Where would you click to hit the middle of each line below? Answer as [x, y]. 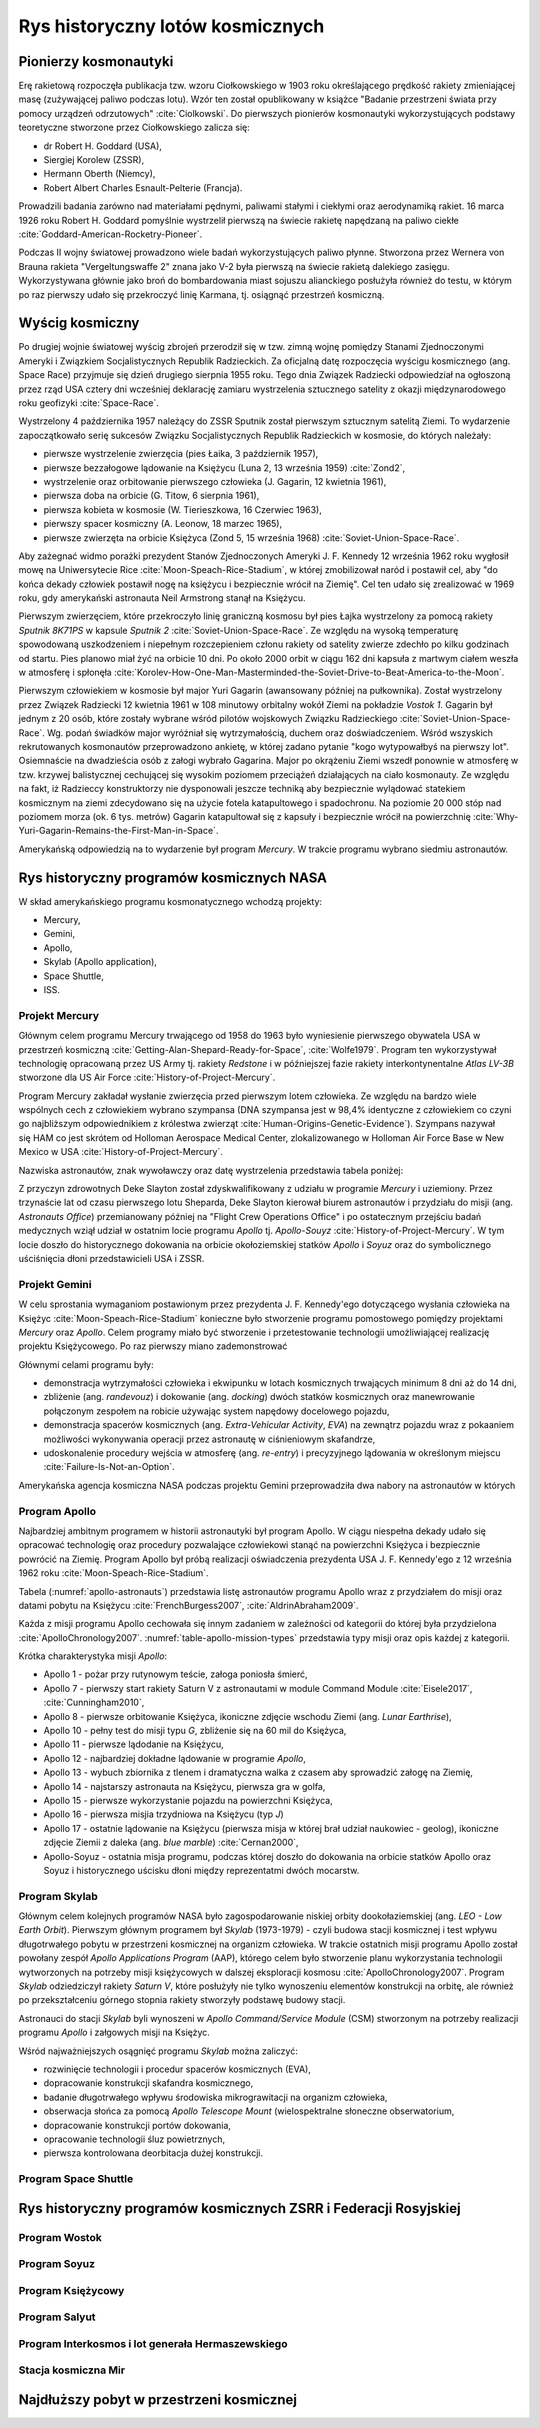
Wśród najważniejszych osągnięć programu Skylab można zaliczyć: [158, 2051]
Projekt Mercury [59, 1015]
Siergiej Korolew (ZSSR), [94, 160]
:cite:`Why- [496, 816]
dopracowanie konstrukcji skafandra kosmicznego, [148, 2083]
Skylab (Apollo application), [100, 962]
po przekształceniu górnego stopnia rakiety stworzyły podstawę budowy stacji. [182, 2000]
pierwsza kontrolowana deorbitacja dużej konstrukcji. [153, 2153]
